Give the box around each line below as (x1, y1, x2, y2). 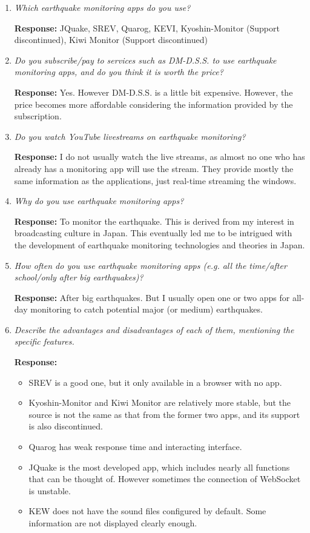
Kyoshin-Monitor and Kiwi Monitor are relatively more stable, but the (28, 396, 291, 409)
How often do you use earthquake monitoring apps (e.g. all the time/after (14, 259, 287, 271)
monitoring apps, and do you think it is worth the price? (14, 65, 223, 78)
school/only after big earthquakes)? (14, 271, 143, 283)
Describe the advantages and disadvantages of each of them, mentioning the (14, 323, 294, 336)
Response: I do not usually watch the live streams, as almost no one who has (14, 150, 305, 163)
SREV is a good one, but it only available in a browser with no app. (28, 376, 282, 388)
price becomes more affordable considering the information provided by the (14, 98, 293, 110)
